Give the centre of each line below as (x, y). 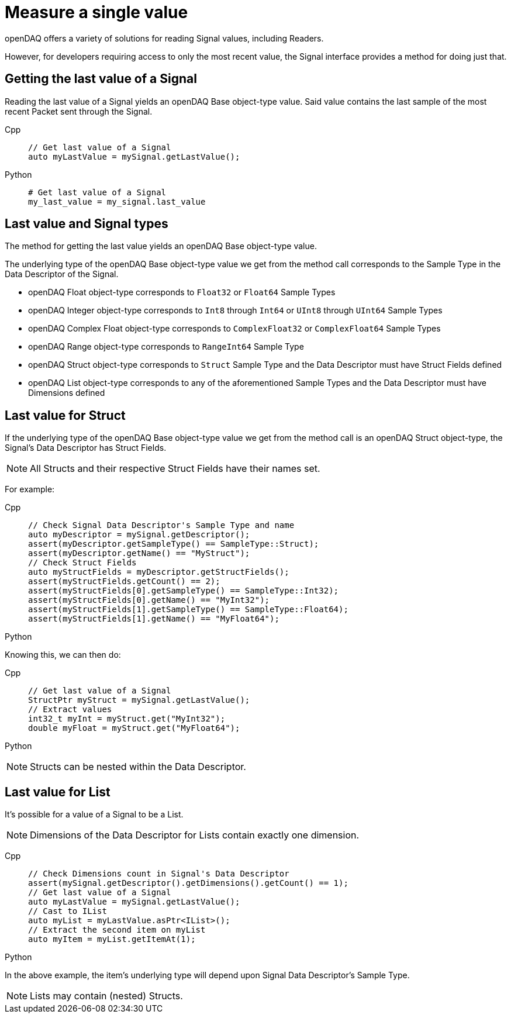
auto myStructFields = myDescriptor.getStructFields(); (159, 572)
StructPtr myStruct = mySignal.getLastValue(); (139, 700)
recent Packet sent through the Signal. (79, 111)
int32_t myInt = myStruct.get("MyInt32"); (127, 719)
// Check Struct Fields (82, 563)
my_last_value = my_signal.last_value (117, 201)
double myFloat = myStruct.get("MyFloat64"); (134, 728)
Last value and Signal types (87, 224)
